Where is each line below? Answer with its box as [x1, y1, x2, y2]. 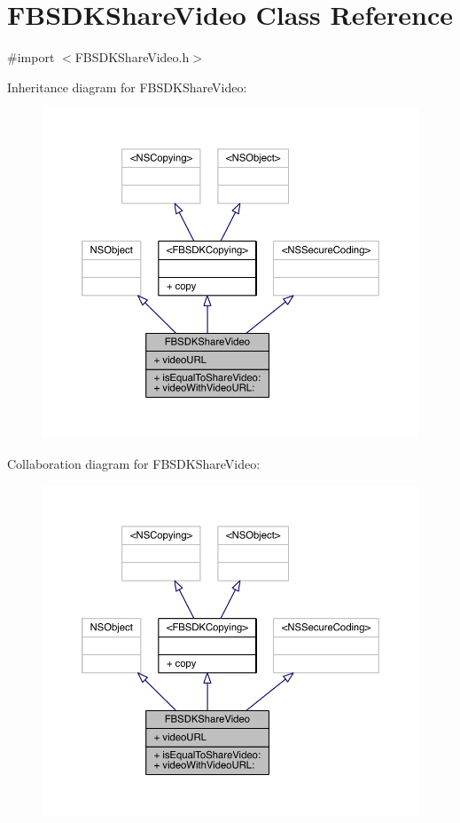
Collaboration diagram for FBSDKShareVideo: [7, 454, 261, 472]
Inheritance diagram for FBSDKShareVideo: [7, 77, 247, 96]
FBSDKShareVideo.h [74, 48, 190, 67]
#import [7, 48, 55, 67]
